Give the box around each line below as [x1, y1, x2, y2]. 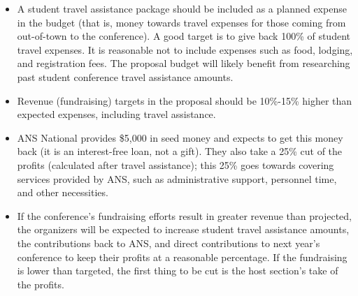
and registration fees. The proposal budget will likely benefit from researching [17, 56, 350, 71]
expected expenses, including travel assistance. [17, 107, 216, 121]
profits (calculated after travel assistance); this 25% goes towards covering [17, 157, 334, 172]
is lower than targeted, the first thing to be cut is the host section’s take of [17, 263, 338, 278]
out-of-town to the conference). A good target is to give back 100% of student [17, 29, 350, 43]
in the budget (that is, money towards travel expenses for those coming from [17, 15, 346, 29]
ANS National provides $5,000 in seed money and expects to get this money [17, 130, 343, 145]
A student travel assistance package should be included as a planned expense [17, 1, 347, 15]
